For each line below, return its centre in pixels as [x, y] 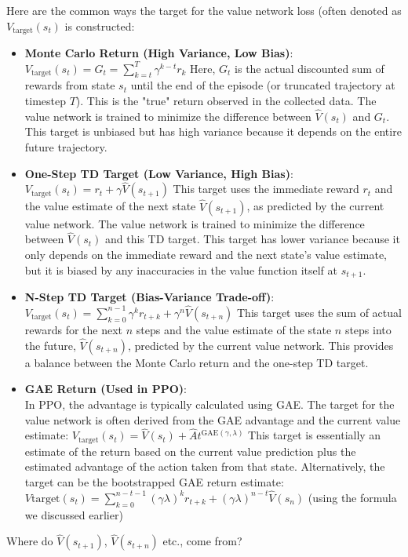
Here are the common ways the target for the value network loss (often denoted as [204, 10]
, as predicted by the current [315, 206]
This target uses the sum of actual [319, 312]
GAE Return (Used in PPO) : [106, 389]
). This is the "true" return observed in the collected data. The [226, 101]
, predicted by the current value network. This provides [260, 345]
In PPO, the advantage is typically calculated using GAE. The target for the [209, 404]
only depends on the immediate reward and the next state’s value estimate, [206, 255]
